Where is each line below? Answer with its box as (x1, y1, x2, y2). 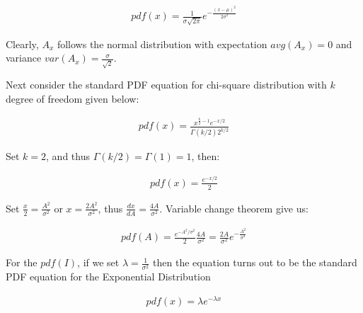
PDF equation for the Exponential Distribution (6, 269, 211, 284)
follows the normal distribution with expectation (57, 36, 267, 51)
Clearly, (6, 36, 39, 51)
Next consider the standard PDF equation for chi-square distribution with (6, 77, 327, 92)
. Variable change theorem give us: (159, 200, 309, 215)
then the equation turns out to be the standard (153, 255, 357, 270)
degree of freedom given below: (6, 91, 139, 106)
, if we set (77, 255, 120, 270)
